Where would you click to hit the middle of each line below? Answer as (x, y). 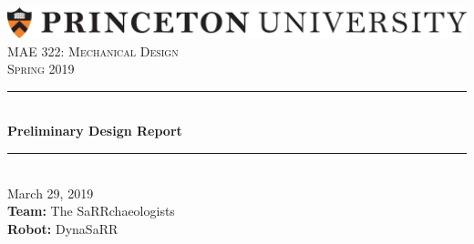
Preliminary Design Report (95, 131)
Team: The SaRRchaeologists (91, 211)
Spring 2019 (41, 69)
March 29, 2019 (51, 193)
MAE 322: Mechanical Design (93, 51)
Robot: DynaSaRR (63, 228)
